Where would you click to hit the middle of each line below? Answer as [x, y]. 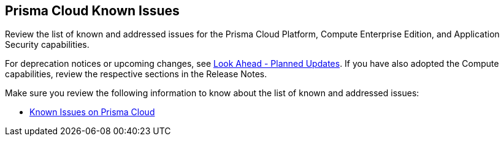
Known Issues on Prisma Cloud [92, 112]
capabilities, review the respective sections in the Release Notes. [136, 74]
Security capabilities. [47, 45]
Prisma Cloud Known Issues [92, 11]
